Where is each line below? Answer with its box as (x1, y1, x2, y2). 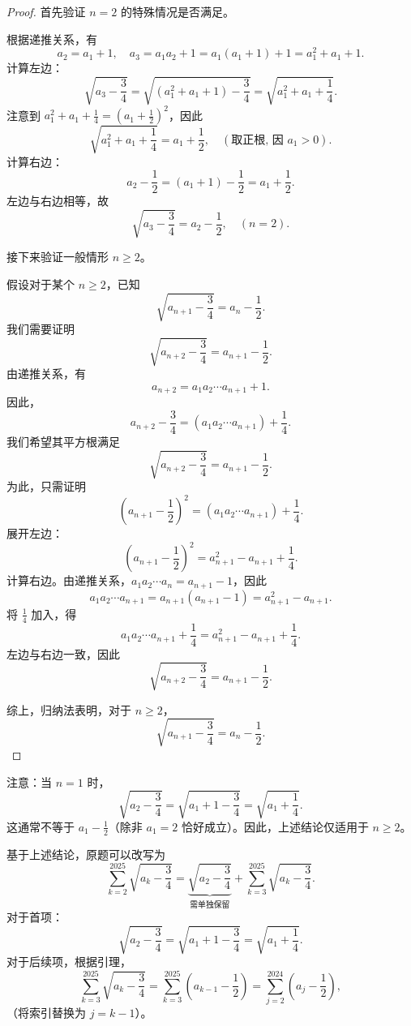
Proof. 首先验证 (6, 3, 86, 19)
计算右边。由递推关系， (6, 572, 131, 589)
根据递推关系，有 (6, 30, 97, 47)
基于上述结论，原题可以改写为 (6, 845, 165, 862)
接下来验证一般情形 (6, 248, 109, 265)
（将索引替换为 (6, 1004, 86, 1021)
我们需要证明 (6, 320, 75, 337)
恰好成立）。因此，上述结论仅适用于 (181, 818, 369, 835)
